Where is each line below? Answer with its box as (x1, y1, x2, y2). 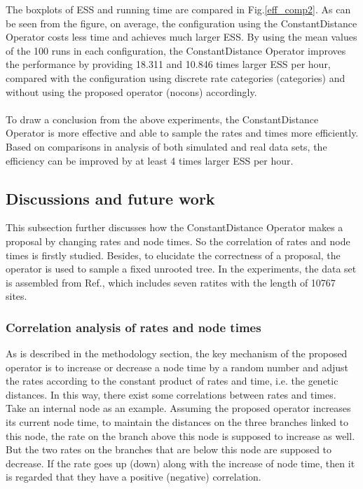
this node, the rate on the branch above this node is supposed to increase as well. (6, 428, 355, 443)
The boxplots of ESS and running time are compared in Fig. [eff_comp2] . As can (6, 2, 351, 16)
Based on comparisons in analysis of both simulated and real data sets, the (6, 139, 327, 153)
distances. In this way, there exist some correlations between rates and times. (6, 387, 336, 401)
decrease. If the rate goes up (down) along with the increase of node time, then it (6, 455, 355, 470)
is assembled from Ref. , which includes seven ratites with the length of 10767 (6, 275, 336, 289)
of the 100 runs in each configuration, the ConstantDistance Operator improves (6, 43, 346, 57)
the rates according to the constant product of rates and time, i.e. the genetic (6, 373, 338, 388)
